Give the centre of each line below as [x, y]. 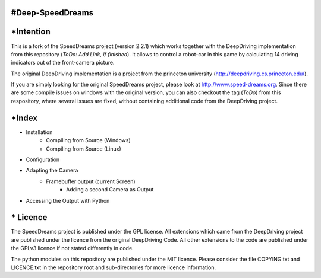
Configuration [43, 159]
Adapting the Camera [52, 170]
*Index [24, 118]
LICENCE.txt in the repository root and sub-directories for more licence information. [114, 267]
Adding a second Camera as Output [110, 190]
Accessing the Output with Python [68, 200]
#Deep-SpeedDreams [52, 13]
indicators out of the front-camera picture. [63, 63]
